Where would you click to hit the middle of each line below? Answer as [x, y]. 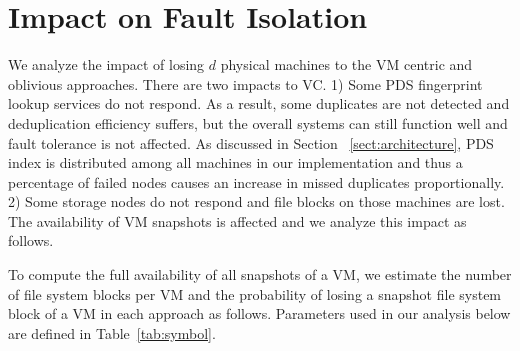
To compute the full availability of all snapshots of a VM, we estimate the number [260, 274]
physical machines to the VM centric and [346, 64]
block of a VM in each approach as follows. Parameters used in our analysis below [259, 313]
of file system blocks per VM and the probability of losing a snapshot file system [255, 293]
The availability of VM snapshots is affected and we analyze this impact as [237, 220]
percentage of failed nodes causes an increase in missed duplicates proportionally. [256, 181]
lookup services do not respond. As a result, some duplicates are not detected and [259, 103]
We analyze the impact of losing [106, 64]
